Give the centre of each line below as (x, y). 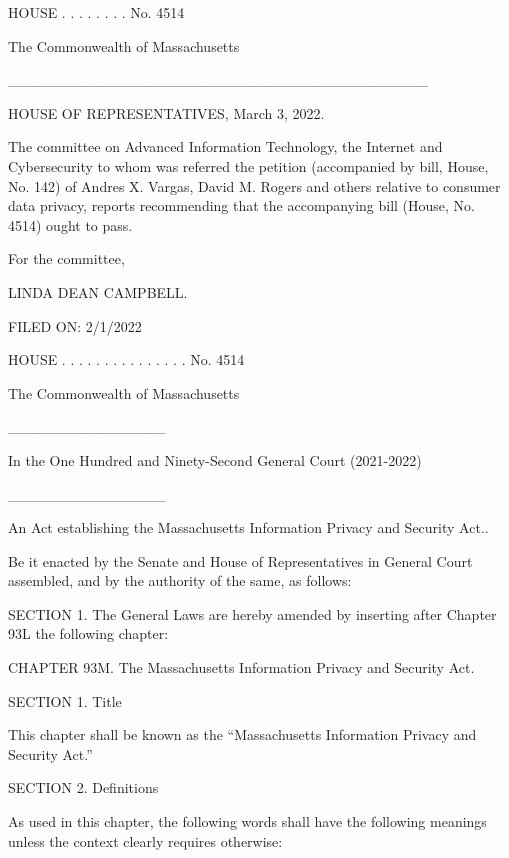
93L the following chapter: (88, 633)
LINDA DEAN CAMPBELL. (98, 291)
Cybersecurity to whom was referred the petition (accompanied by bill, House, (248, 165)
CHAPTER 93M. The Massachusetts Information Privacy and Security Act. (241, 667)
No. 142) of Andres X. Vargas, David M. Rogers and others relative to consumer (254, 185)
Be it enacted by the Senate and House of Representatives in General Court (240, 560)
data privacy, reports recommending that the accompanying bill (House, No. (241, 205)
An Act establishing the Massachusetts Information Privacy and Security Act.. (248, 527)
